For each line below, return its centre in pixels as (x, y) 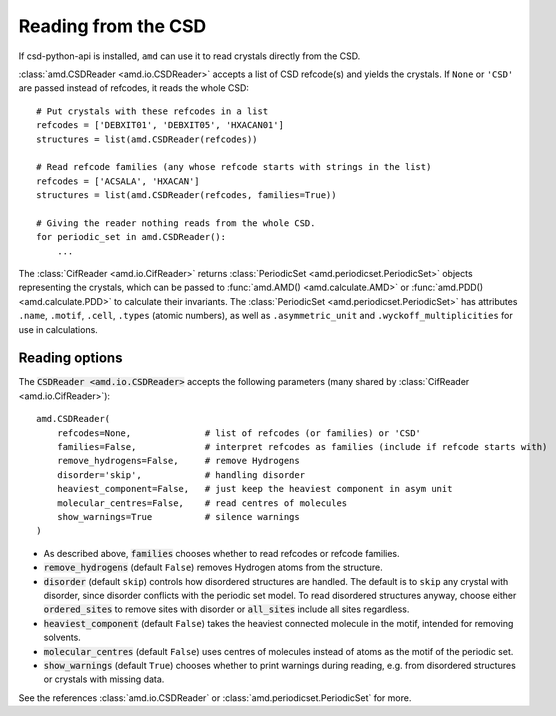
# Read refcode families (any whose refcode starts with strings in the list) (234, 167)
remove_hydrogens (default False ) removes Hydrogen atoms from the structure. (213, 567)
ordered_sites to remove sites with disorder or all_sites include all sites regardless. (226, 609)
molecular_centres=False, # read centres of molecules (202, 503)
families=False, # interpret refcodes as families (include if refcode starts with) (302, 447)
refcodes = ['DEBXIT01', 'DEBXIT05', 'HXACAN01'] (160, 125)
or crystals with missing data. (104, 679)
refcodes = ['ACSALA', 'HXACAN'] (118, 181)
